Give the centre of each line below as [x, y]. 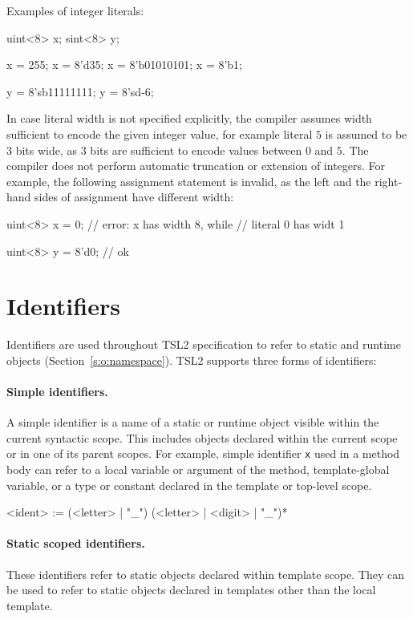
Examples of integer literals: [75, 10]
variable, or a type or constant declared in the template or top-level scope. [189, 485]
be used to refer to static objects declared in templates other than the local [191, 590]
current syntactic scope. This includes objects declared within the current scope [202, 437]
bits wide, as [47, 150]
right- [389, 181]
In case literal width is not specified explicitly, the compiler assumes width [189, 118]
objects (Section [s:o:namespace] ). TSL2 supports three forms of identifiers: [192, 360]
